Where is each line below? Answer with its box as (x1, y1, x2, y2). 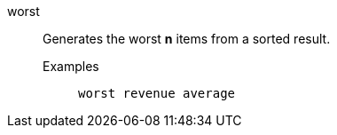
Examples (43, 59, 99, 74)
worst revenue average (78, 86, 236, 100)
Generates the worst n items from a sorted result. (43, 31, 331, 46)
